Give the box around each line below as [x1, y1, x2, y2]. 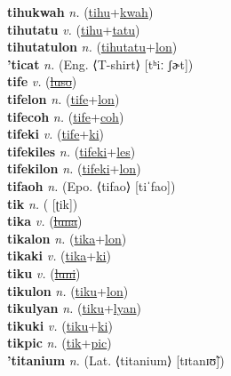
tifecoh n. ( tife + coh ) [7, 107, 124, 125]
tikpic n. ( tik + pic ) [7, 333, 112, 352]
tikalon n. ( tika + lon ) [7, 228, 127, 247]
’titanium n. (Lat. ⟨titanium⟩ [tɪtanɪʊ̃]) [7, 350, 225, 369]
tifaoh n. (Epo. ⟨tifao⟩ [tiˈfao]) [7, 176, 176, 195]
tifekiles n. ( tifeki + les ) [7, 141, 136, 160]
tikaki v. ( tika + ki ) [7, 246, 111, 265]
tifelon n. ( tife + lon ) [7, 89, 120, 108]
